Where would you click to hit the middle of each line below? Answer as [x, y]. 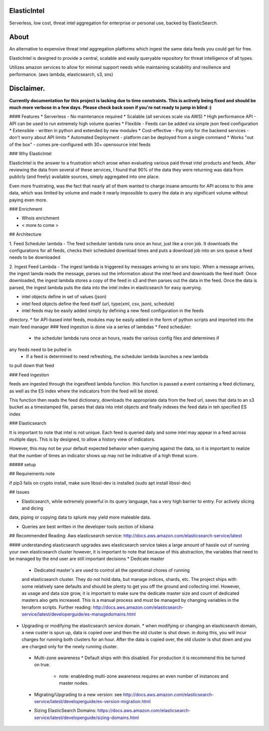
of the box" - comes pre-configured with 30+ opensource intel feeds [80, 144]
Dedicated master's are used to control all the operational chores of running [112, 570]
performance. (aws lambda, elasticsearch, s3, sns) [61, 74]
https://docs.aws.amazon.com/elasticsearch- [144, 711]
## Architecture [25, 234]
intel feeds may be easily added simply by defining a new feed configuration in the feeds [113, 311]
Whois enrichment [40, 218]
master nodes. [74, 683]
